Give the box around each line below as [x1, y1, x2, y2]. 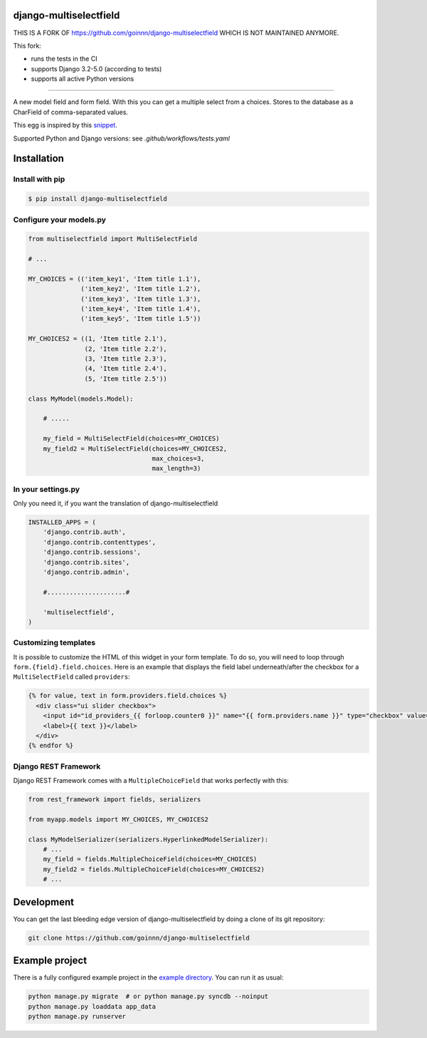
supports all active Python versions [31, 75, 135, 83]
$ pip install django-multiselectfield [28, 195, 167, 203]
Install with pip [13, 175, 65, 185]
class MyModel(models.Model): [28, 394, 134, 403]
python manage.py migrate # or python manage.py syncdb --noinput [28, 992, 269, 1001]
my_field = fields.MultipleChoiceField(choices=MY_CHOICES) [43, 855, 258, 863]
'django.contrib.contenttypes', [43, 538, 157, 546]
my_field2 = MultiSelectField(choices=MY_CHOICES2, [43, 444, 228, 453]
